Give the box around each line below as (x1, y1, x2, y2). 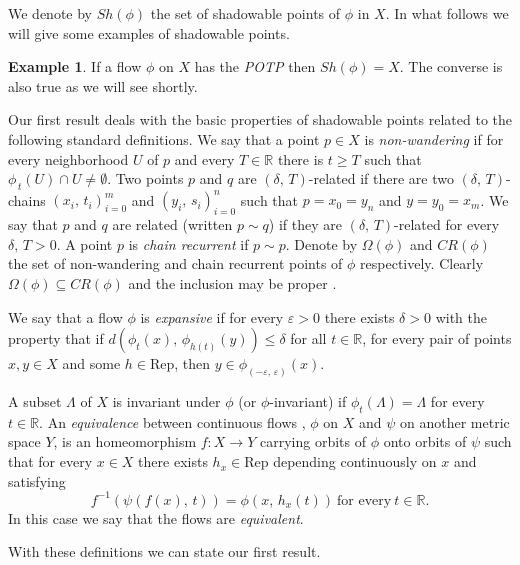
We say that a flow (8, 306, 123, 327)
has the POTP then (194, 56, 316, 77)
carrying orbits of (259, 431, 366, 452)
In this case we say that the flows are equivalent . (8, 507, 304, 528)
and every (174, 148, 235, 169)
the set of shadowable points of (150, 3, 341, 23)
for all (290, 328, 327, 349)
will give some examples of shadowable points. (8, 22, 290, 43)
